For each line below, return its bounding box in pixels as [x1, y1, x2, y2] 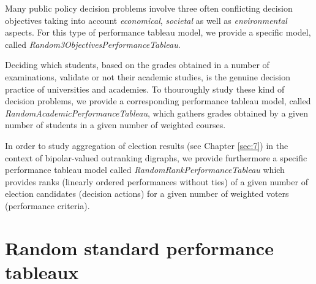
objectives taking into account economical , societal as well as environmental [5, 13, 287, 26]
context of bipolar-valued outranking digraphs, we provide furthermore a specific [5, 151, 307, 164]
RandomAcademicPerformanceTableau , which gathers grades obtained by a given [5, 106, 308, 119]
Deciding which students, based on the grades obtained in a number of [5, 58, 269, 71]
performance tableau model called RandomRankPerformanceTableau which [5, 163, 285, 176]
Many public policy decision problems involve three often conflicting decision [5, 2, 293, 14]
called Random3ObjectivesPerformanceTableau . [5, 37, 181, 50]
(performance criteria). [5, 199, 90, 212]
